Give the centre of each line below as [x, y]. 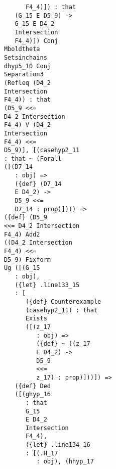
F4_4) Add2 [22, 234]
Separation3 [24, 75]
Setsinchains [25, 57]
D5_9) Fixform [27, 260]
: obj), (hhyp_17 [65, 462]
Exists [36, 319]
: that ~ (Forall [33, 158]
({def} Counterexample [63, 301]
